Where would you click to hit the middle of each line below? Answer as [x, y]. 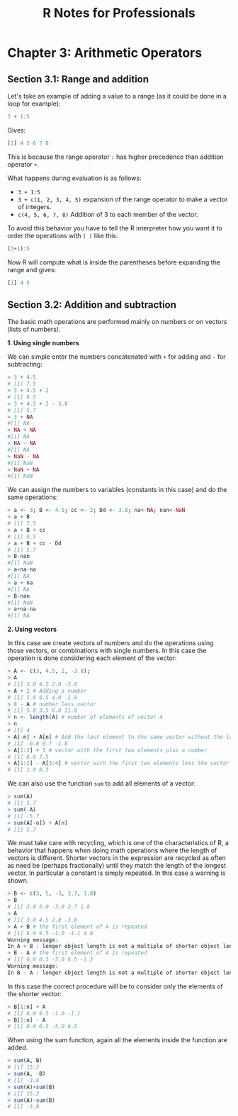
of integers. [34, 206]
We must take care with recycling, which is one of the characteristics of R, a [118, 843]
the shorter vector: [35, 993]
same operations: [33, 497]
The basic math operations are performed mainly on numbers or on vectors [117, 322]
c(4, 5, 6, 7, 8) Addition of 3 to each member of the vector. [108, 214]
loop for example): [34, 104]
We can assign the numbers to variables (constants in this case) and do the [117, 490]
